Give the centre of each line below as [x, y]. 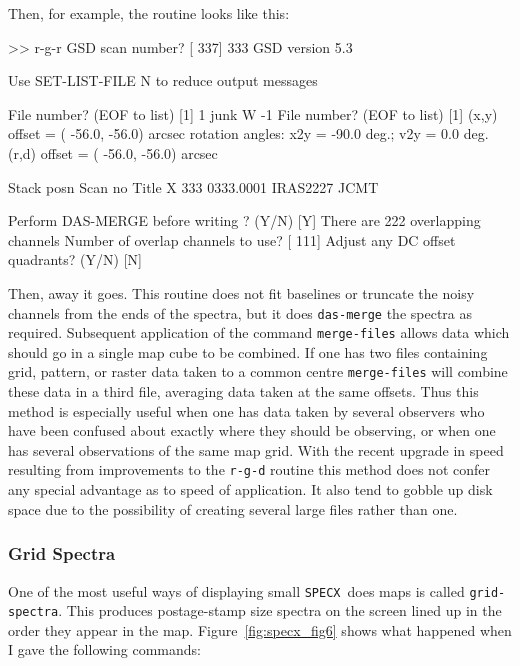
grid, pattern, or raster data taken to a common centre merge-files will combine [258, 371]
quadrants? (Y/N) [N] [75, 259]
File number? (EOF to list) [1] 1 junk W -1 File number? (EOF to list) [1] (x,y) [253, 113]
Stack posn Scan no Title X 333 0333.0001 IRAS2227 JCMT [193, 186]
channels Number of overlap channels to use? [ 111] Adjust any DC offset [232, 239]
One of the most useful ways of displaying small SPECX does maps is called [236, 590]
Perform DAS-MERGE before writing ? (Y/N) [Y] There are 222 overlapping [244, 220]
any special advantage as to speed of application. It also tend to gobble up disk [250, 489]
